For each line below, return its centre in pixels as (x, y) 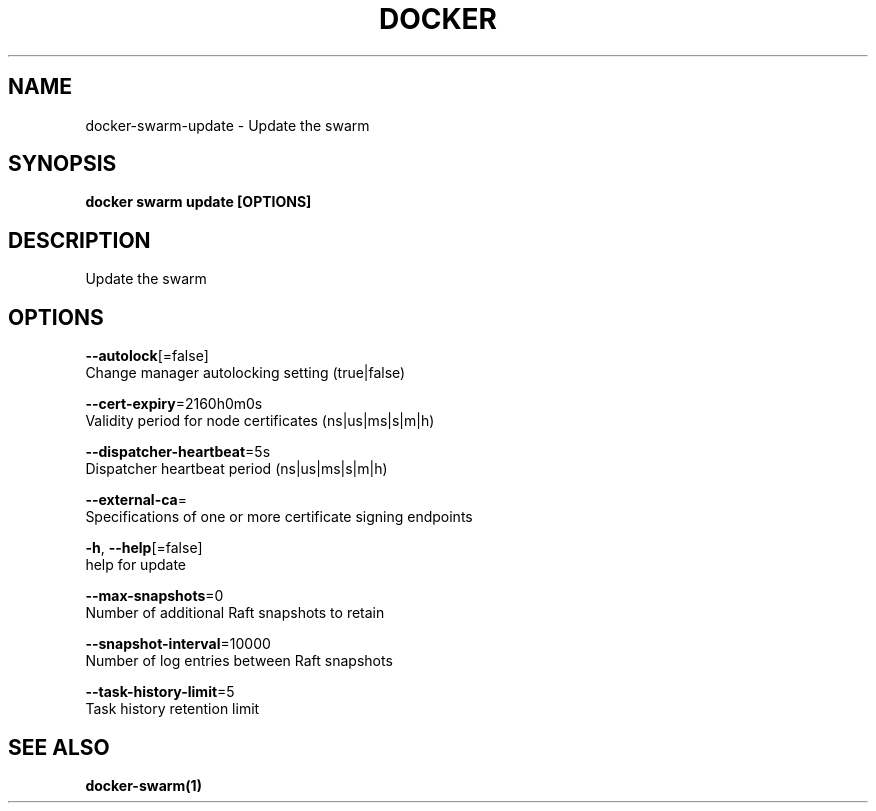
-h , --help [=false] (144, 548)
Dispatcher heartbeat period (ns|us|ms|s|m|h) (236, 469)
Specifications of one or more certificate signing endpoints (279, 517)
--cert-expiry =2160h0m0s (174, 404)
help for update (135, 565)
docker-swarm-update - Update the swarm (227, 125)
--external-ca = (136, 500)
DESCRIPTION (79, 240)
